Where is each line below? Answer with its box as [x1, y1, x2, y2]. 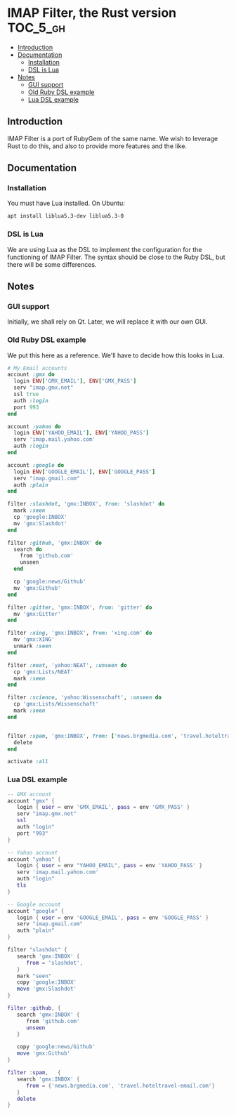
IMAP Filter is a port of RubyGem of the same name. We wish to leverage [7, 134, 218, 143]
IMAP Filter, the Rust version [7, 5, 177, 21]
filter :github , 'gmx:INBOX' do [7, 539, 102, 546]
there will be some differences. [7, 260, 97, 268]
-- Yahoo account [7, 849, 58, 856]
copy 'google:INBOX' [16, 979, 77, 986]
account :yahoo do [7, 423, 61, 430]
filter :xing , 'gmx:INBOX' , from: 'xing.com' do [7, 630, 152, 637]
